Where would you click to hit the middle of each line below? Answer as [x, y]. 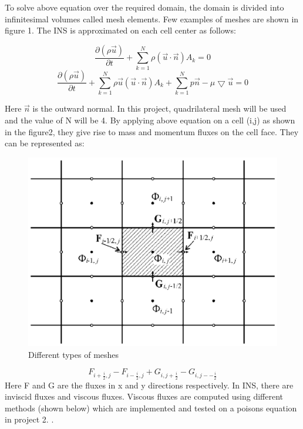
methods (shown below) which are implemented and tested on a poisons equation [151, 408]
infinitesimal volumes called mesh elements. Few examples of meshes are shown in [152, 19]
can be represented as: [45, 143]
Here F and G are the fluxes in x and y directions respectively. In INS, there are [149, 385]
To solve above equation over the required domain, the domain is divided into [144, 7]
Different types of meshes [74, 354]
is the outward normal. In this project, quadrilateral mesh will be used [159, 108]
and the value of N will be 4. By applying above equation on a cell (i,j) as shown [150, 120]
